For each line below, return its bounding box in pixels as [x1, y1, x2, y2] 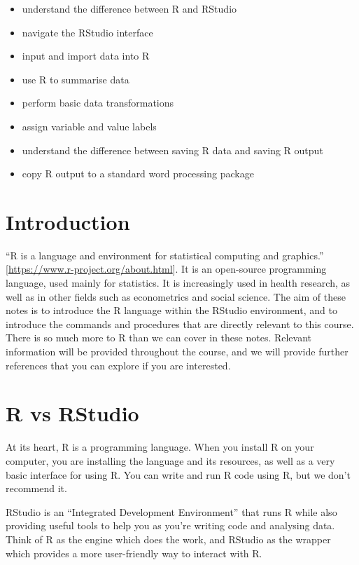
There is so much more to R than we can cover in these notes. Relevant [6, 330, 312, 345]
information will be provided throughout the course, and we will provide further [6, 344, 349, 359]
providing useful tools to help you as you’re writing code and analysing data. [6, 518, 335, 533]
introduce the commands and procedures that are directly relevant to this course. [6, 316, 354, 331]
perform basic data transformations [22, 95, 174, 110]
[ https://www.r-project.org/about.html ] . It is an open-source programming [6, 261, 327, 276]
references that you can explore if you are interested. [6, 358, 231, 372]
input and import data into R [22, 48, 150, 63]
